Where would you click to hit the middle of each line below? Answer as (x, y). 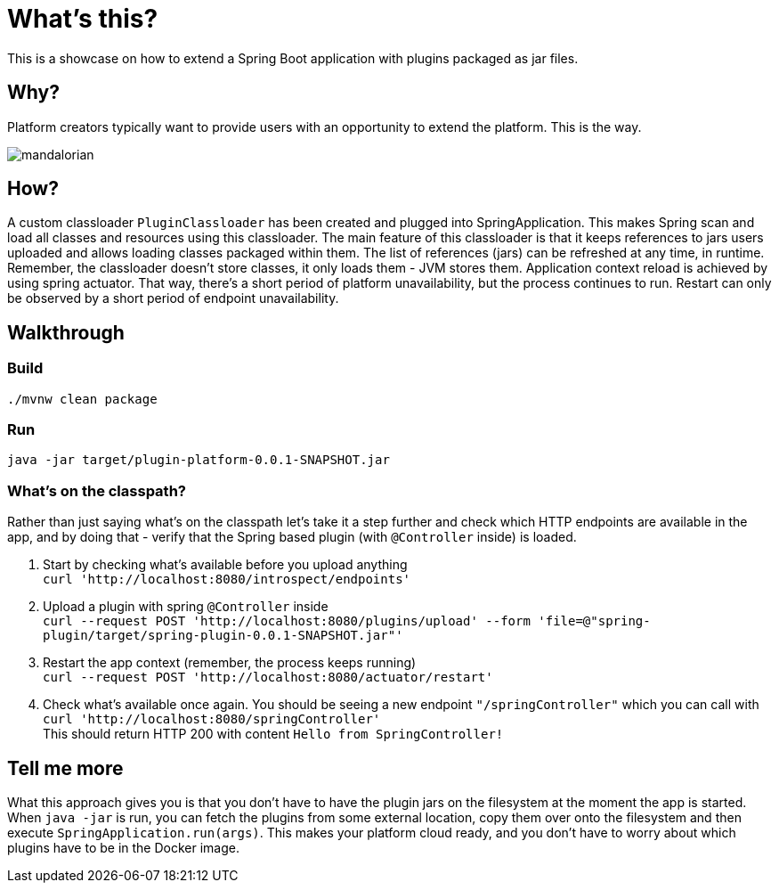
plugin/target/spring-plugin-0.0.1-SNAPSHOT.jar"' (223, 636)
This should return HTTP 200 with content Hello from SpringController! (273, 734)
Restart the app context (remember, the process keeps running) (230, 663)
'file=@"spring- (594, 621)
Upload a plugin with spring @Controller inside (186, 607)
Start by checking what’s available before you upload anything (225, 565)
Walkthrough (66, 332)
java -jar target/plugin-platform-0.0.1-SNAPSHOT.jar (199, 460)
